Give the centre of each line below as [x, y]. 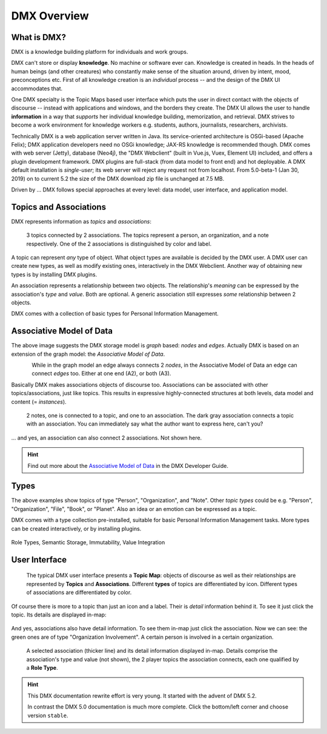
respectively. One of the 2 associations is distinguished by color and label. [119, 244]
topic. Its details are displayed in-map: [59, 615]
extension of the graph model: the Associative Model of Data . [88, 354]
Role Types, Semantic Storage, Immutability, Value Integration [88, 542]
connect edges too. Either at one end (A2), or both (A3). [101, 373]
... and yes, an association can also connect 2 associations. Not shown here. [107, 438]
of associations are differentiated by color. [79, 592]
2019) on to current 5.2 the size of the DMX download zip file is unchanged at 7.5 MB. [118, 178]
